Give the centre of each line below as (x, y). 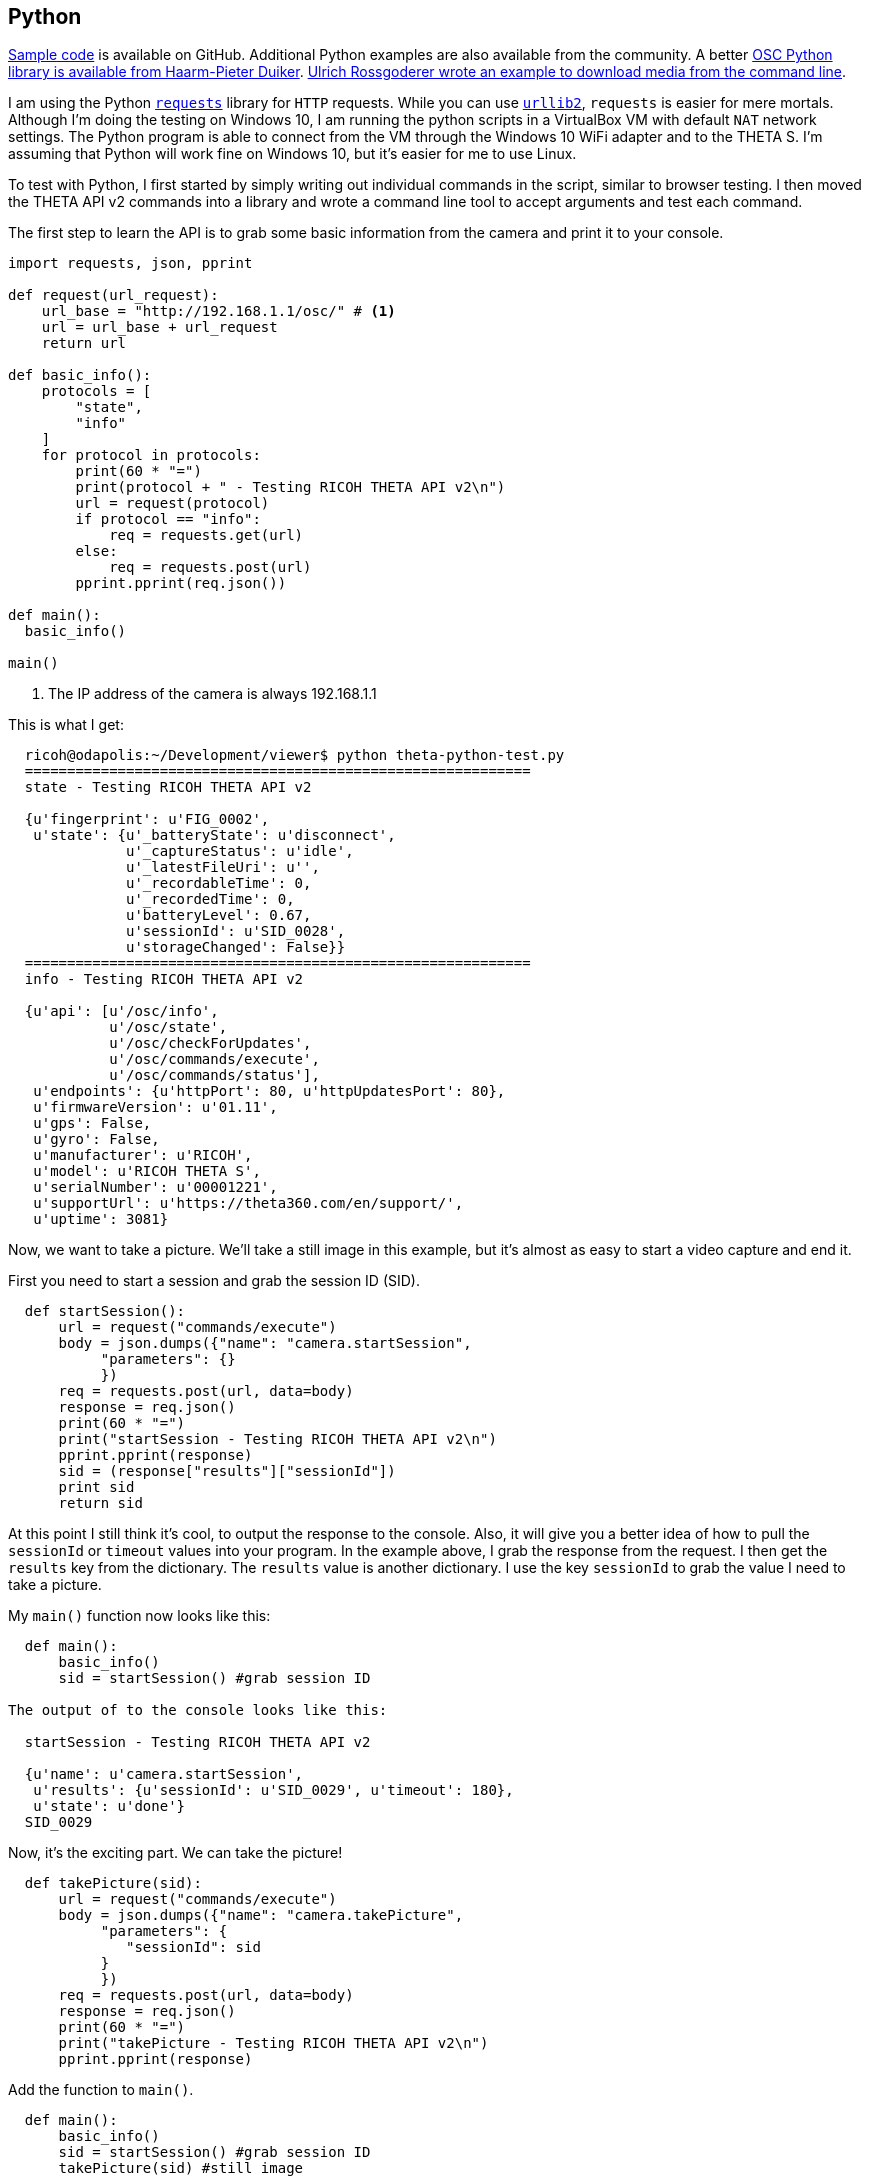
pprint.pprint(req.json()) (181, 583)
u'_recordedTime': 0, (210, 899)
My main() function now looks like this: (139, 1616)
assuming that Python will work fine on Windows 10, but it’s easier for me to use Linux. (292, 154)
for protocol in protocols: (151, 455)
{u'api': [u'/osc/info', (121, 1011)
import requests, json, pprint (130, 263)
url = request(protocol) (172, 503)
